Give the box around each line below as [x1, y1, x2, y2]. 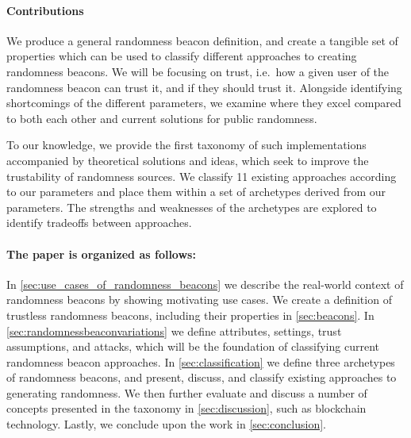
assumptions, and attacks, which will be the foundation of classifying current [6, 338, 379, 355]
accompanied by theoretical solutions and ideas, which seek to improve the [6, 152, 369, 168]
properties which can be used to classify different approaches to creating [6, 48, 357, 64]
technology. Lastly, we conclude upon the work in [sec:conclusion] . [6, 416, 326, 432]
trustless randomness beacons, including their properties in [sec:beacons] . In [6, 306, 375, 323]
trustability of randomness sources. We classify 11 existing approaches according [6, 167, 397, 184]
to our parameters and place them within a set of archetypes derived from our [6, 183, 386, 200]
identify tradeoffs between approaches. [6, 214, 192, 231]
